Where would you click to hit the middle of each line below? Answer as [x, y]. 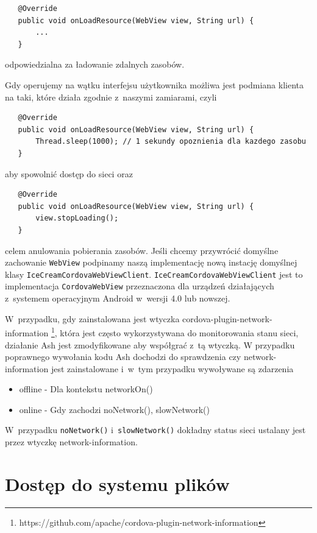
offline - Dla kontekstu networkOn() [86, 389]
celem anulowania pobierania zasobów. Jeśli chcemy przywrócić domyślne [142, 250]
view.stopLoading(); [77, 218]
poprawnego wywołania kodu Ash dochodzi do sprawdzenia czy [123, 357]
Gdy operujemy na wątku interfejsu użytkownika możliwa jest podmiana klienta [154, 84]
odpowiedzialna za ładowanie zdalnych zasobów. [95, 64]
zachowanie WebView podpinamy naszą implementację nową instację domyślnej [151, 262]
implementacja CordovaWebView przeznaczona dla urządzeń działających [140, 286]
